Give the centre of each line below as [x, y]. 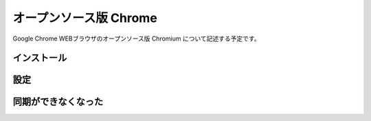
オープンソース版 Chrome [85, 18]
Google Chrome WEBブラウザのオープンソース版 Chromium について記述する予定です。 [136, 38]
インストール [40, 58]
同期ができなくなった [58, 102]
